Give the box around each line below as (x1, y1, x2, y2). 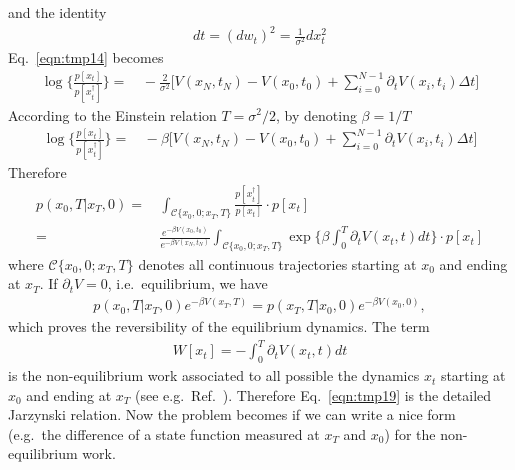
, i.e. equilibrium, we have (107, 273, 268, 294)
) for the (384, 423, 436, 444)
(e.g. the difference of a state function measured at (8, 423, 320, 444)
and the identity (8, 2, 107, 22)
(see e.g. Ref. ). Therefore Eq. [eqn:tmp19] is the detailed (135, 384, 492, 405)
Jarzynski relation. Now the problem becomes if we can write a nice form (8, 404, 456, 425)
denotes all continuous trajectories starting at (138, 253, 417, 274)
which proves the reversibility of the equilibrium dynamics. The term (8, 316, 430, 337)
